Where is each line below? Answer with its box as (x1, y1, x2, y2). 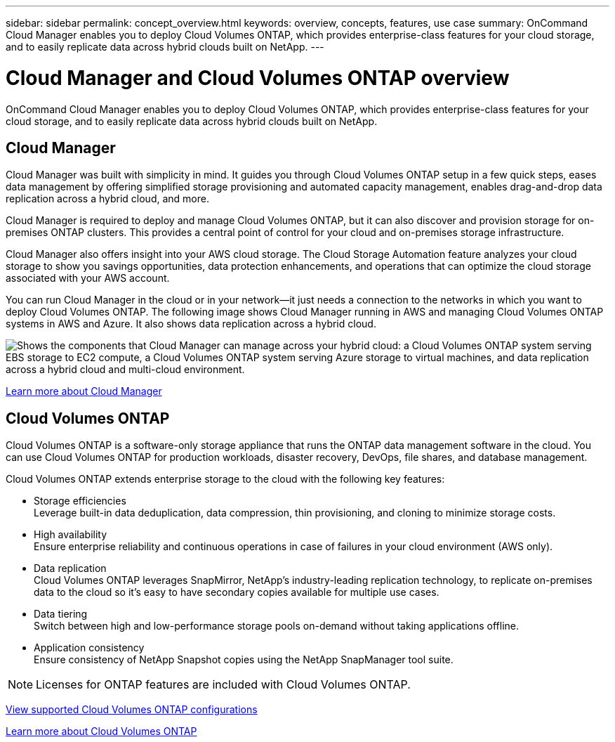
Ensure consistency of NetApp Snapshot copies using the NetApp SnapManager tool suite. (34, 653, 454, 666)
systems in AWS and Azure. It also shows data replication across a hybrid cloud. (6, 318, 376, 330)
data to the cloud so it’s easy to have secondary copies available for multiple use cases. (34, 586, 439, 599)
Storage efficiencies (34, 495, 126, 507)
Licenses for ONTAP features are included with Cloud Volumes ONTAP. (36, 677, 411, 692)
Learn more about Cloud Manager (6, 385, 162, 398)
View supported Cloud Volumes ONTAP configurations (6, 703, 258, 716)
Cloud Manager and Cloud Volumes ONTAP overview (6, 65, 510, 90)
